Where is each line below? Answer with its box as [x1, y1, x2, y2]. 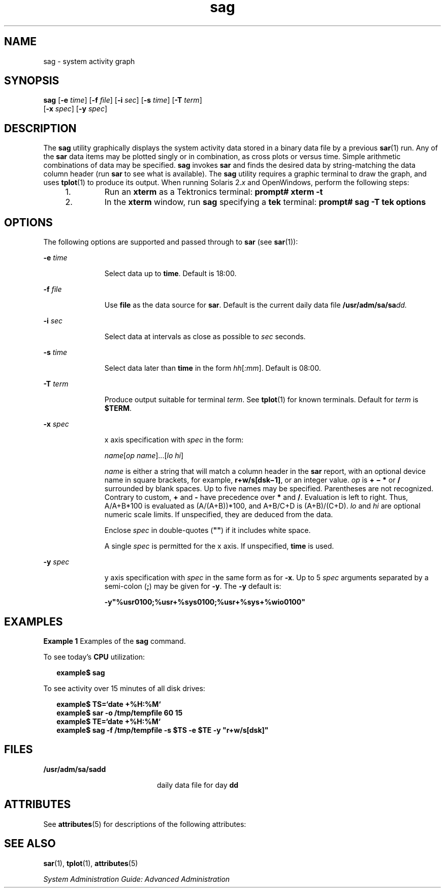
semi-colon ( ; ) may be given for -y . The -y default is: [104, 582, 281, 591]
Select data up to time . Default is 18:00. [104, 269, 237, 278]
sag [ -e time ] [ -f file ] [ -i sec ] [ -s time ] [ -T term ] [43, 96, 202, 105]
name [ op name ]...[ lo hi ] [104, 451, 184, 460]
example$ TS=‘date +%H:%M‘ [56, 699, 161, 708]
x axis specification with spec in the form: [104, 435, 244, 444]
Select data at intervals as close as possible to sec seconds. [104, 332, 306, 341]
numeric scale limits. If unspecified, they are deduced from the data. [104, 510, 333, 519]
